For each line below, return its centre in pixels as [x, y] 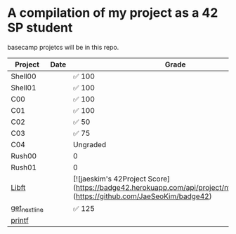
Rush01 [24, 167]
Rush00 [24, 156]
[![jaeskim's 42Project [109, 179]
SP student [40, 28]
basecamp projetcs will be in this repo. [63, 47]
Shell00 [24, 76]
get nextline [27, 208]
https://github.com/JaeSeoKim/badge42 [143, 196]
